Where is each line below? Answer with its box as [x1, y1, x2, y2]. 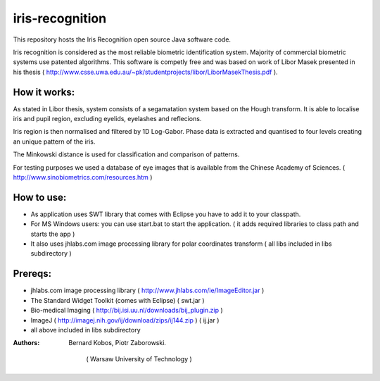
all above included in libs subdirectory [30, 325, 141, 334]
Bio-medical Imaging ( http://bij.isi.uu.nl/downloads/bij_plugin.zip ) [30, 306, 223, 315]
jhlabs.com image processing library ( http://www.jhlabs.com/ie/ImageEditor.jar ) [30, 286, 265, 295]
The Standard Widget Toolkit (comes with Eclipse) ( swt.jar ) [30, 296, 205, 304]
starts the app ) [30, 230, 75, 238]
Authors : [13, 339, 40, 347]
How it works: [13, 86, 75, 98]
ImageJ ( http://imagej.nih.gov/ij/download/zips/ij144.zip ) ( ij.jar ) [30, 316, 220, 324]
